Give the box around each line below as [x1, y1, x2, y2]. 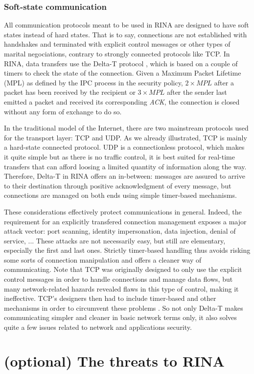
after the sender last [166, 87, 227, 97]
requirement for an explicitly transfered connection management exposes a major [4, 216, 247, 226]
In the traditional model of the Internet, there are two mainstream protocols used [4, 123, 249, 133]
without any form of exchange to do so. [4, 106, 122, 116]
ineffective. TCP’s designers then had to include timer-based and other [4, 293, 216, 303]
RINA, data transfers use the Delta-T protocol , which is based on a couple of [4, 58, 238, 68]
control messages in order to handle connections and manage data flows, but [4, 274, 233, 284]
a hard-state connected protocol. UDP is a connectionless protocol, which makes [4, 142, 245, 152]
